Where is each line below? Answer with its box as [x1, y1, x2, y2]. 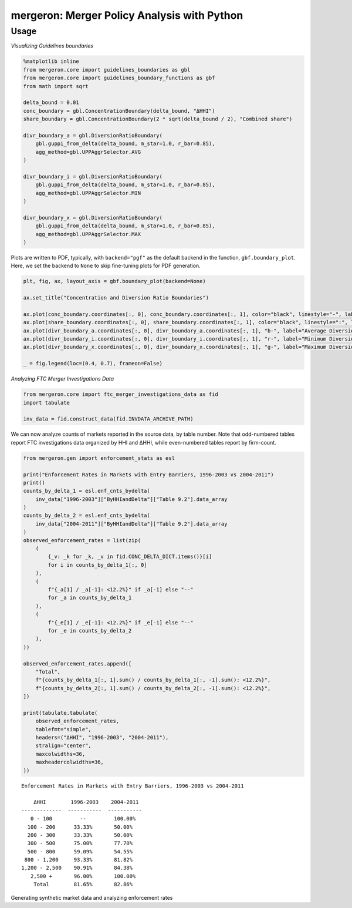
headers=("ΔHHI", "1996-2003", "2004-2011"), [35, 734, 169, 741]
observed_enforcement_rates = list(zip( [23, 537, 141, 543]
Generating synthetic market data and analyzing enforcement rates [11, 894, 173, 901]
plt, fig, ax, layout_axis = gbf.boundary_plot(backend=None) [23, 278, 206, 285]
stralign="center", [35, 742, 92, 749]
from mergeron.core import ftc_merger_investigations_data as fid [23, 391, 218, 398]
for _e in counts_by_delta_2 [48, 627, 132, 634]
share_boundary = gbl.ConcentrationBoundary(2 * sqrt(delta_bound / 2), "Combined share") [23, 116, 293, 123]
